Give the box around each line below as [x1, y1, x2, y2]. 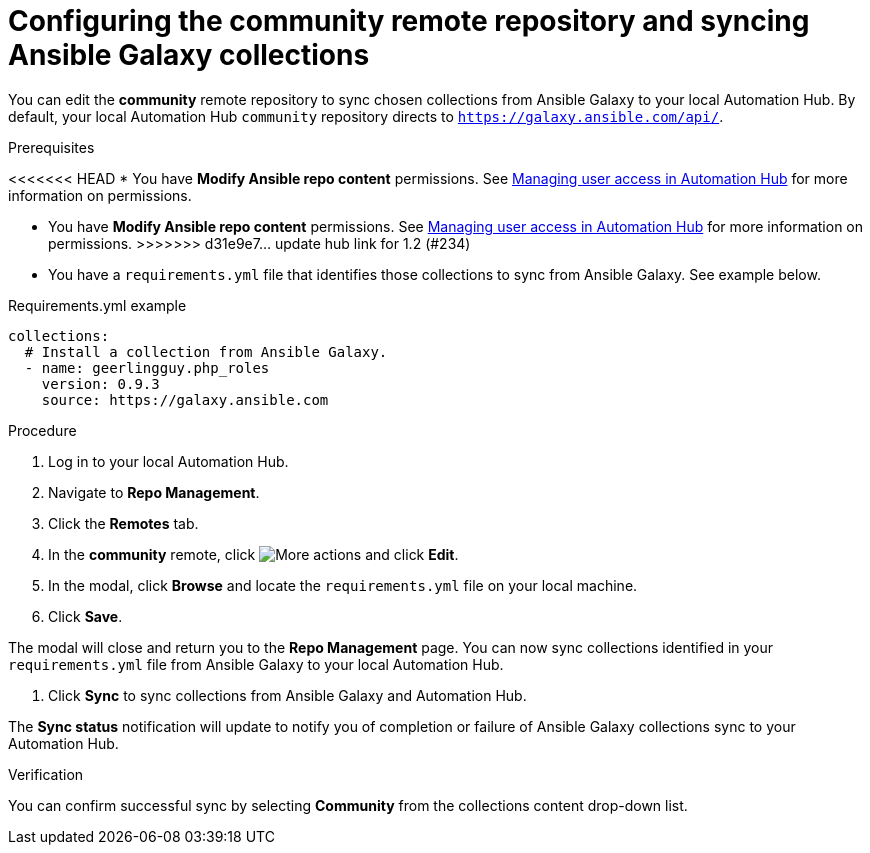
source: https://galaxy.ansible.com [41, 391, 329, 408]
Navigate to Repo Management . [48, 483, 260, 501]
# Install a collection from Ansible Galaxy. [24, 343, 388, 360]
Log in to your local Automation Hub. [48, 452, 289, 470]
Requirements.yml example [8, 296, 187, 314]
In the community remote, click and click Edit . [48, 545, 459, 563]
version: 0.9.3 [41, 375, 160, 392]
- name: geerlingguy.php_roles [24, 359, 270, 376]
